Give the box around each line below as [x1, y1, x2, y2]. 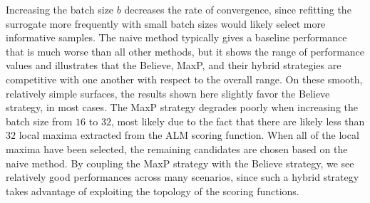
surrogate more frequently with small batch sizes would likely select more [6, 16, 326, 31]
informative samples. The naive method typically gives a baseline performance [6, 30, 347, 45]
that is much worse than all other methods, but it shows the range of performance [6, 43, 365, 58]
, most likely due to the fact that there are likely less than [111, 113, 365, 128]
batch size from [6, 113, 73, 128]
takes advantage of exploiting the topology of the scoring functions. [6, 183, 299, 198]
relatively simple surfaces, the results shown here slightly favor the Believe [6, 85, 330, 100]
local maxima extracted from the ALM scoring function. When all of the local [19, 127, 359, 142]
